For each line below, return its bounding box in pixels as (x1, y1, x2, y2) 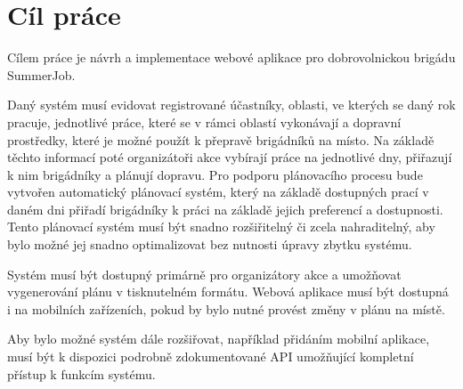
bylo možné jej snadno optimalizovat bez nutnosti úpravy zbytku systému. (7, 235, 412, 254)
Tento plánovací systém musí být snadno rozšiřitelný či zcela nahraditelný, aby (7, 217, 435, 236)
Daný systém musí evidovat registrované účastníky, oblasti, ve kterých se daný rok (7, 95, 456, 114)
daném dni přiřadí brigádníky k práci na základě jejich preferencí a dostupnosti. (7, 199, 443, 218)
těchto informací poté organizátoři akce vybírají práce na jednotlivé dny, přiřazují (7, 148, 452, 166)
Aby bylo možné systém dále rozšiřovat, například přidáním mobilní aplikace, (7, 329, 430, 348)
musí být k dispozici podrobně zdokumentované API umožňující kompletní (7, 347, 414, 366)
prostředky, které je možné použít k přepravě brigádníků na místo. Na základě (7, 130, 435, 149)
